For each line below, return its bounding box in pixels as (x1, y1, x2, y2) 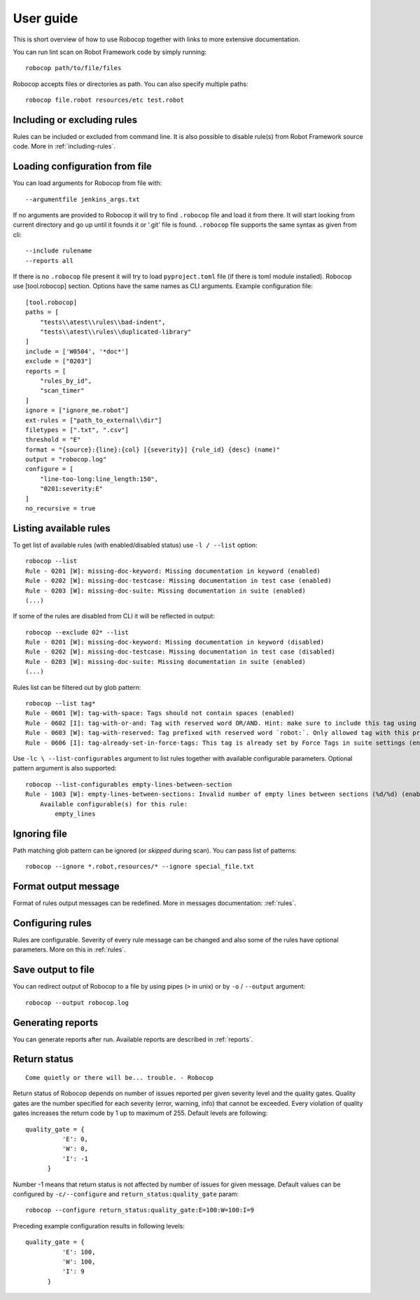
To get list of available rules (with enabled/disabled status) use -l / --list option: (13, 541, 258, 549)
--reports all (25, 257, 73, 264)
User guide (13, 11, 78, 26)
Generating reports (13, 1017, 98, 1029)
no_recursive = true (25, 505, 96, 513)
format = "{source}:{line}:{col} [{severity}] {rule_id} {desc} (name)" (25, 445, 280, 454)
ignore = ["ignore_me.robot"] (25, 407, 129, 414)
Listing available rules (13, 522, 111, 534)
